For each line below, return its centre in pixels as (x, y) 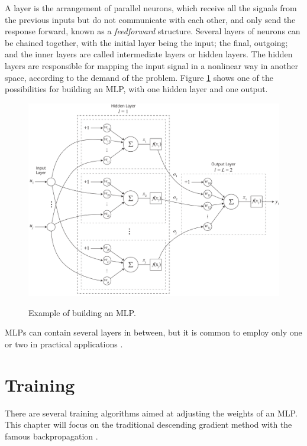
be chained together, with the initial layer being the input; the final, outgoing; (146, 42)
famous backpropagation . (51, 436)
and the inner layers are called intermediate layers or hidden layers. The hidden (149, 54)
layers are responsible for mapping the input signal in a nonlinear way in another (152, 65)
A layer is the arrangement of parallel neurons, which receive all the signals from (151, 8)
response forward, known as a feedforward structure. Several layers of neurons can (153, 31)
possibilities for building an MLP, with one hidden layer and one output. (136, 89)
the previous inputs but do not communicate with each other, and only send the (150, 19)
